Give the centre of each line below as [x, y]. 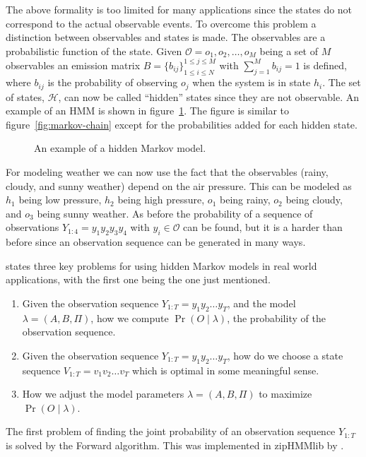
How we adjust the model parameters [103, 394]
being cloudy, [314, 200]
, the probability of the [276, 317]
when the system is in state [252, 82]
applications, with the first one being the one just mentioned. [138, 279]
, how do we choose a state [285, 355]
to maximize [285, 394]
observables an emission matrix [73, 65]
